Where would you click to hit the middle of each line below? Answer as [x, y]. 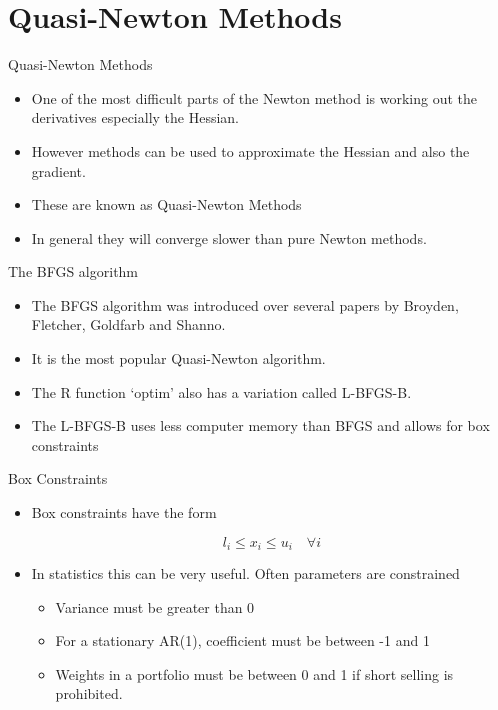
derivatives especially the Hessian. [135, 117]
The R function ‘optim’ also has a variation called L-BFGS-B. [221, 391]
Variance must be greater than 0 [155, 606]
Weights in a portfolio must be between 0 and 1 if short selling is [254, 673]
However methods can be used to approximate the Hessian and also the [250, 150]
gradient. [58, 170]
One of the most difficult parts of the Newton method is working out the [254, 97]
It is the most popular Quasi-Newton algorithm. [178, 358]
